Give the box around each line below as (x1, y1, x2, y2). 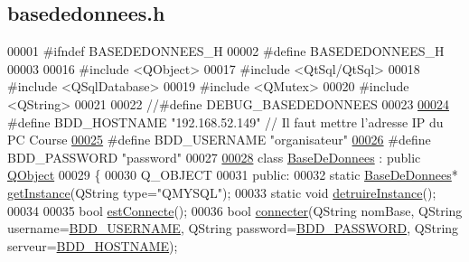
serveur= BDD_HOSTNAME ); (7, 236, 178, 255)
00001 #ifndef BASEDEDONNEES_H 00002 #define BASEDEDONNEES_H (7, 42, 445, 61)
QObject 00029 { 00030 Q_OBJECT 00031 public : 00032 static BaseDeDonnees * (7, 165, 458, 184)
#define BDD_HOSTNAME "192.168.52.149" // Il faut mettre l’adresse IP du (7, 112, 444, 131)
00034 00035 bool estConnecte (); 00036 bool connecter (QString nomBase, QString (7, 201, 463, 220)
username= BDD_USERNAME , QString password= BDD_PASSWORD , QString (7, 219, 459, 238)
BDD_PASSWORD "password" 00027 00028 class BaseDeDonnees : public (7, 147, 421, 166)
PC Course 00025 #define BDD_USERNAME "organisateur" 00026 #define (7, 130, 431, 149)
